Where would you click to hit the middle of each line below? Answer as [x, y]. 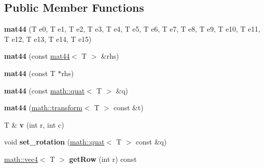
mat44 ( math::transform [43, 107]
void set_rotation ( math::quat [54, 142]
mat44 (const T [30, 73]
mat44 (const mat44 [37, 56]
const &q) [151, 142]
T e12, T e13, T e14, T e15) [48, 39]
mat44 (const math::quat [44, 90]
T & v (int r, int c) [34, 124]
